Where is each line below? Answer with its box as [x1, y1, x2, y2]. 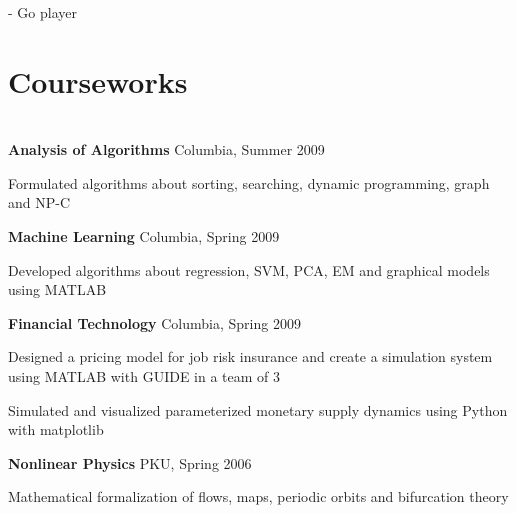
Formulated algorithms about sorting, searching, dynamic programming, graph [8, 172, 490, 193]
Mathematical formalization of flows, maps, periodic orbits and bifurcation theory [8, 486, 509, 507]
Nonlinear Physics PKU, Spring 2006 [8, 452, 252, 473]
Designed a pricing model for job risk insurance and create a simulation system [8, 346, 493, 367]
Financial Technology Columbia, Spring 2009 [8, 312, 301, 333]
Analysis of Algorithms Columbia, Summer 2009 [8, 139, 325, 160]
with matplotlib [8, 419, 104, 440]
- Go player [8, 2, 77, 22]
